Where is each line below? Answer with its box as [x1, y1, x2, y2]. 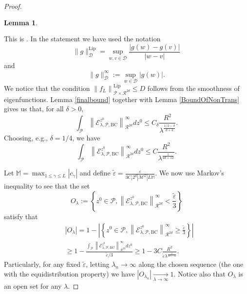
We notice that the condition [4, 83, 90, 93]
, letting [86, 259, 110, 269]
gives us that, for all [4, 104, 64, 114]
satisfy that [4, 211, 38, 221]
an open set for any [4, 281, 62, 291]
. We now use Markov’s [155, 168, 225, 178]
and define [79, 168, 111, 178]
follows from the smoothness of [147, 83, 240, 93]
